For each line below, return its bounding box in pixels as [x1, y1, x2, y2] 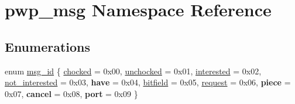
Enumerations [5, 37, 91, 55]
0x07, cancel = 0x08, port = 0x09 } [5, 87, 138, 99]
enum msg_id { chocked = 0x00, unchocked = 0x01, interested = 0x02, [5, 64, 262, 77]
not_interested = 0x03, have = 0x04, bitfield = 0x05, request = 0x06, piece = [5, 76, 291, 88]
